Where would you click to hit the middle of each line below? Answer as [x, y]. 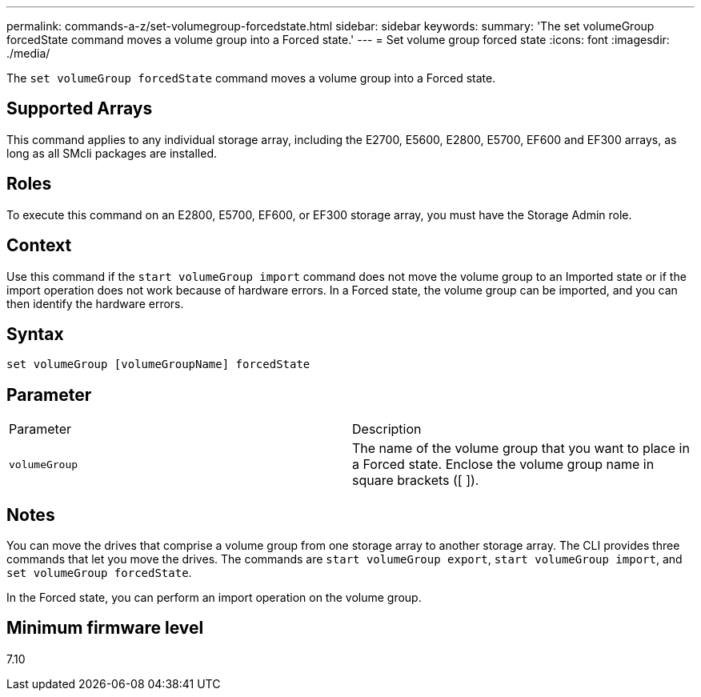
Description [387, 429]
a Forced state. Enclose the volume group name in [503, 465]
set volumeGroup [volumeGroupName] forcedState [158, 365]
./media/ [28, 53]
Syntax [35, 334]
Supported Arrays [80, 109]
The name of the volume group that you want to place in [521, 449]
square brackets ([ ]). [416, 481]
